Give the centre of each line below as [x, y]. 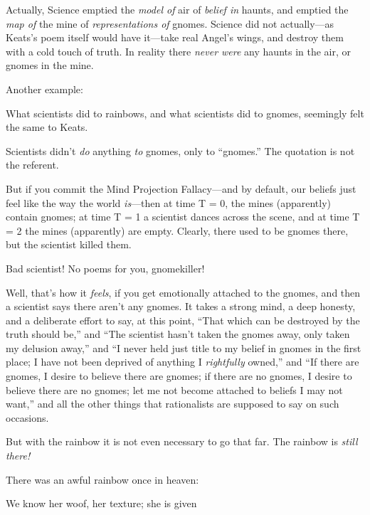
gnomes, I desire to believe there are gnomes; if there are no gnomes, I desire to [179, 376]
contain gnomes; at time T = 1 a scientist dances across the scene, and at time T [183, 217]
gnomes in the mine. [50, 65]
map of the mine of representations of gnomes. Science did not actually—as [170, 23]
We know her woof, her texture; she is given [101, 503]
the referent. [32, 165]
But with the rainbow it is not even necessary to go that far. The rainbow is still [182, 441]
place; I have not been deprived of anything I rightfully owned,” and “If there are [183, 362]
